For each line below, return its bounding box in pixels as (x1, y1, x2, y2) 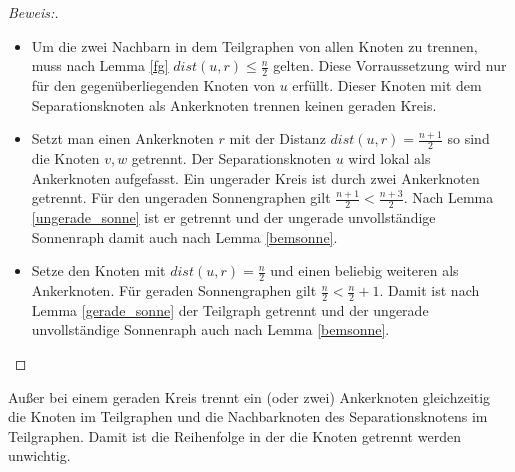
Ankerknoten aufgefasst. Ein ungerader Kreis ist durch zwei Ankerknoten (31, 167, 480, 188)
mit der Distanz (229, 128, 326, 149)
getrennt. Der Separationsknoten (131, 148, 332, 169)
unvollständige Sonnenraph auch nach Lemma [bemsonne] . (31, 319, 390, 340)
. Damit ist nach (379, 280, 480, 301)
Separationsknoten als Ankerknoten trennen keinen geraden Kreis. (31, 94, 437, 115)
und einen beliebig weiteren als (270, 260, 459, 281)
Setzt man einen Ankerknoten (31, 128, 214, 149)
